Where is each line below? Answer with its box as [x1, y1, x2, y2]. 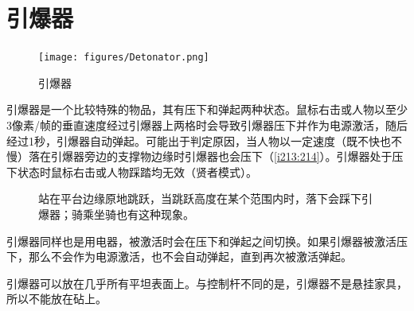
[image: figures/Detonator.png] [38, 52, 209, 64]
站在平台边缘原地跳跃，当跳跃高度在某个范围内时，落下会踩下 [38, 190, 361, 207]
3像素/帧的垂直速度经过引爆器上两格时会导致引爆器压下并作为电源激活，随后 [6, 116, 408, 133]
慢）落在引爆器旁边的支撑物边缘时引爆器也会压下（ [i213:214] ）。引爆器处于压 [6, 148, 404, 165]
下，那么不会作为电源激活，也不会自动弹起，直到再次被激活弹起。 [6, 248, 352, 265]
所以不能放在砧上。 [6, 290, 107, 307]
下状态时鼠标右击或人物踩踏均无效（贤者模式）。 [6, 163, 257, 180]
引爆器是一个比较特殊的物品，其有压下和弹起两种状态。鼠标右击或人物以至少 [6, 101, 408, 118]
